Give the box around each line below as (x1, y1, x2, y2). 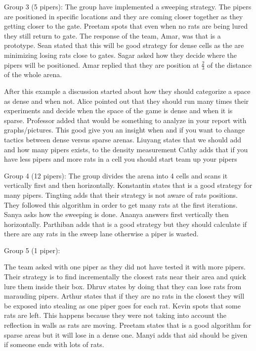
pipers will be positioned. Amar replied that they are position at (4, 59, 199, 70)
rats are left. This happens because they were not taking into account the (4, 310, 226, 320)
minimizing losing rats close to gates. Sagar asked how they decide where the (4, 49, 237, 60)
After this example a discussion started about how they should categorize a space (4, 86, 251, 96)
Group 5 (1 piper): (4, 245, 60, 255)
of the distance (207, 59, 252, 70)
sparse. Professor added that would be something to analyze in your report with (4, 115, 247, 125)
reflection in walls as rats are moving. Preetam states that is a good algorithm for (4, 320, 252, 330)
